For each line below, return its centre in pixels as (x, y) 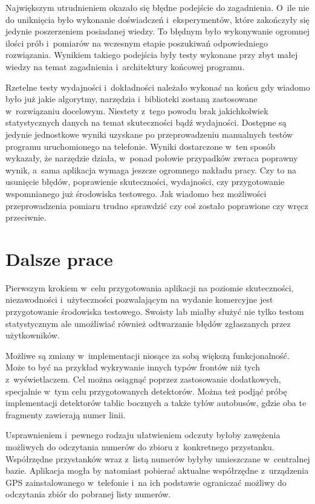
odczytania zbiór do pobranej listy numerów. (88, 494)
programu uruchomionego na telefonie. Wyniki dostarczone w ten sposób (141, 146)
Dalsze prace (59, 258)
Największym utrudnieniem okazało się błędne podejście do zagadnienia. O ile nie (157, 7)
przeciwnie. (26, 217)
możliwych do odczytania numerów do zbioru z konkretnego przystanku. (140, 446)
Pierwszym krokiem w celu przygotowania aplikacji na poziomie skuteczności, (150, 287)
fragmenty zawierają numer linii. (66, 414)
